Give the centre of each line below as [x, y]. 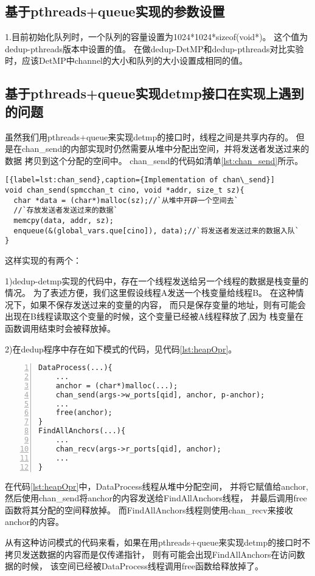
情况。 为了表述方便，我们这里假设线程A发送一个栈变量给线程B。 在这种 [150, 293]
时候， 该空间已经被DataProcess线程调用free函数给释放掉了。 [142, 566]
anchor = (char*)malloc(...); [117, 386]
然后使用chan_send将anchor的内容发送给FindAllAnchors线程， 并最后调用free [156, 498]
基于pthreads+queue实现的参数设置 [115, 11]
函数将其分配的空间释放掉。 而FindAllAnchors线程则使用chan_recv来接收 [149, 509]
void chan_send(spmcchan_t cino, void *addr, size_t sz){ [125, 190]
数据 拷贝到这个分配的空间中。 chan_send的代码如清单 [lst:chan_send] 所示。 [154, 160]
